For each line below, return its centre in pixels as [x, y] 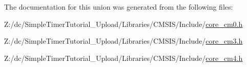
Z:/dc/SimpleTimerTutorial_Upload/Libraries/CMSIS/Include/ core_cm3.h [123, 41]
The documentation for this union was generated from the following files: [119, 7]
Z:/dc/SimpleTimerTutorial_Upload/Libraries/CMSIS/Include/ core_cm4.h [123, 58]
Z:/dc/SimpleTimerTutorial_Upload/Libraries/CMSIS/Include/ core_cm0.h [123, 24]
